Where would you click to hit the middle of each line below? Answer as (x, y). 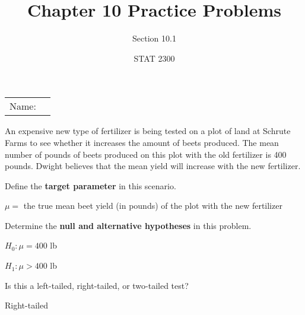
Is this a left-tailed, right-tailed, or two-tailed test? (97, 285)
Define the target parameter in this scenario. (90, 185)
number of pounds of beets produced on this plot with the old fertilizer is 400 (146, 154)
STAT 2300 (154, 58)
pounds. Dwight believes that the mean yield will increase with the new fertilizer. (153, 166)
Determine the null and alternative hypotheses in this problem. (128, 225)
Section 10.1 (154, 38)
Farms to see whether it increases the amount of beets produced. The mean (142, 142)
